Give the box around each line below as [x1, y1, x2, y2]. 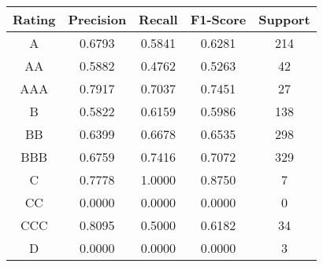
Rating [13, 10, 56, 28]
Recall [139, 10, 178, 28]
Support [258, 10, 310, 28]
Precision [68, 10, 127, 28]
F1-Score [190, 10, 247, 28]
